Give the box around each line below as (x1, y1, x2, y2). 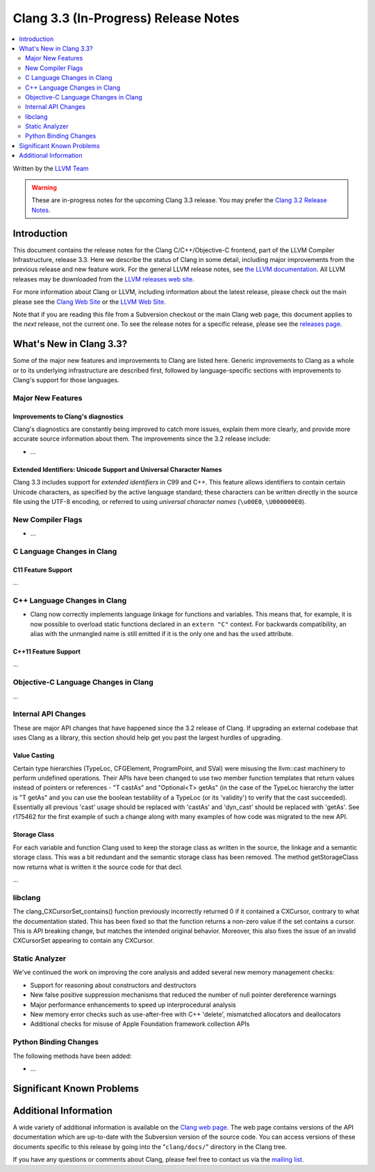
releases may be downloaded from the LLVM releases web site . (12, 275, 194, 283)
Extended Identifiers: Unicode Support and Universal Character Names (12, 465, 222, 473)
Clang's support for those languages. (12, 376, 119, 384)
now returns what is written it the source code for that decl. (12, 863, 183, 871)
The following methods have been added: (12, 1052, 132, 1060)
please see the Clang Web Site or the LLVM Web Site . (12, 298, 166, 306)
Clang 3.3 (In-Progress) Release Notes (12, 10, 240, 26)
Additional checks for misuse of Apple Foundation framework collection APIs (30, 1020, 250, 1028)
